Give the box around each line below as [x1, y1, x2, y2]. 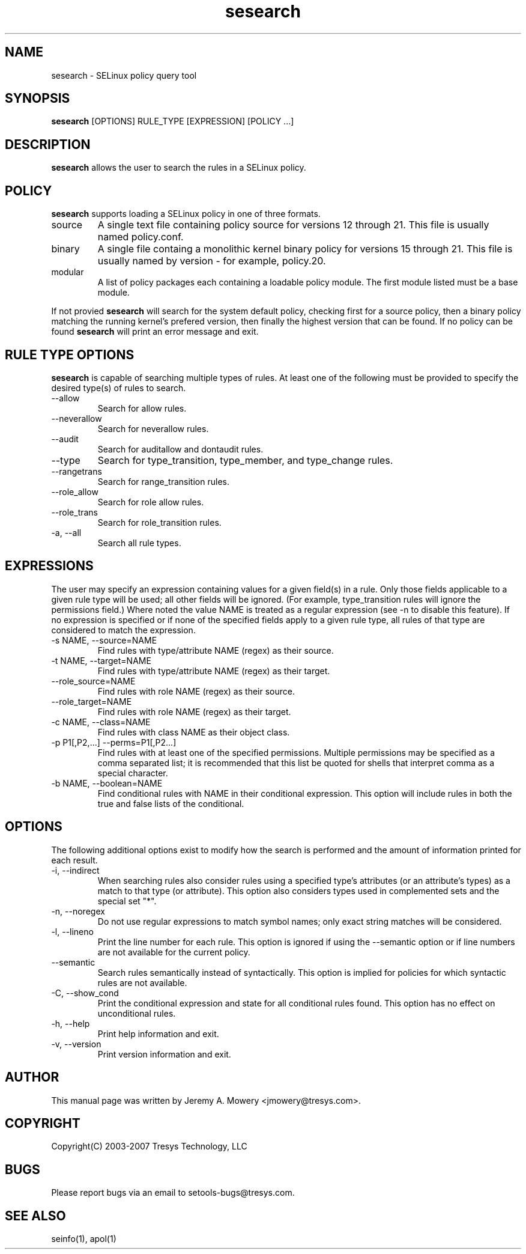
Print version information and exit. [97, 1049, 231, 1059]
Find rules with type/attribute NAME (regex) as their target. [97, 665, 330, 676]
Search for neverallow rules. [97, 423, 209, 434]
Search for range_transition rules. [97, 476, 229, 487]
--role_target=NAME [51, 696, 132, 707]
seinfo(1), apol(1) [51, 1234, 116, 1244]
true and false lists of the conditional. [97, 798, 244, 809]
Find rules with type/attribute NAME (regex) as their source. [97, 645, 334, 656]
